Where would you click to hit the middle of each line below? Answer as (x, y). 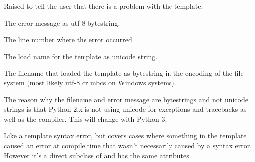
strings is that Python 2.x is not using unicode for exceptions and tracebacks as (125, 109)
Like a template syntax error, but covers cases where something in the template (125, 135)
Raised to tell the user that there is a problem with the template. (104, 6)
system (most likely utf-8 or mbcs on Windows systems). (90, 82)
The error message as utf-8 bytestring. (62, 23)
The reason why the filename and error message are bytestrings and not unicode (126, 99)
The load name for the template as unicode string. (81, 56)
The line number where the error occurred (68, 40)
